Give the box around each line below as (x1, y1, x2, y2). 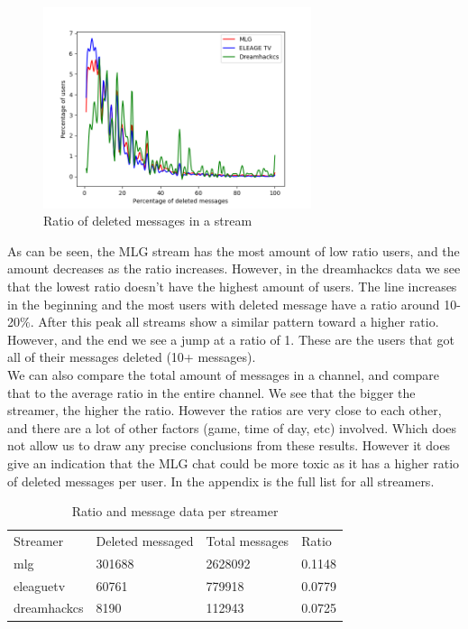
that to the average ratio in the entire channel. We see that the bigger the (7, 383, 416, 402)
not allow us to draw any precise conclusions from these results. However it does (7, 436, 451, 455)
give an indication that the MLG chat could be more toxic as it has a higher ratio (7, 453, 460, 472)
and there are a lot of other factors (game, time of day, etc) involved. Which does (7, 418, 457, 437)
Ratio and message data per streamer (71, 502, 279, 521)
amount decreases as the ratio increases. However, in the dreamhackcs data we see (7, 259, 461, 278)
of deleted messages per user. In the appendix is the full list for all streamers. (7, 471, 435, 490)
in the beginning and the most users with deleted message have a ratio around (7, 294, 440, 313)
